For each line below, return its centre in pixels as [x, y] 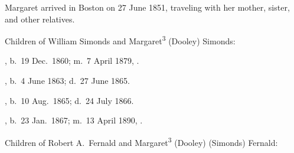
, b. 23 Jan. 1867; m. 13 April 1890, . [74, 120]
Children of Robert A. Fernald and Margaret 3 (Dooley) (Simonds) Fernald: [141, 141]
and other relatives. [40, 19]
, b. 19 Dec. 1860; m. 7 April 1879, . [72, 61]
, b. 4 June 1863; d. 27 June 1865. [67, 81]
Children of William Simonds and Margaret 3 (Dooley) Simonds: [120, 40]
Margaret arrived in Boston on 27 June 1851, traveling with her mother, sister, [147, 7]
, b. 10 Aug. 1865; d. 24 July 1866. [69, 100]
